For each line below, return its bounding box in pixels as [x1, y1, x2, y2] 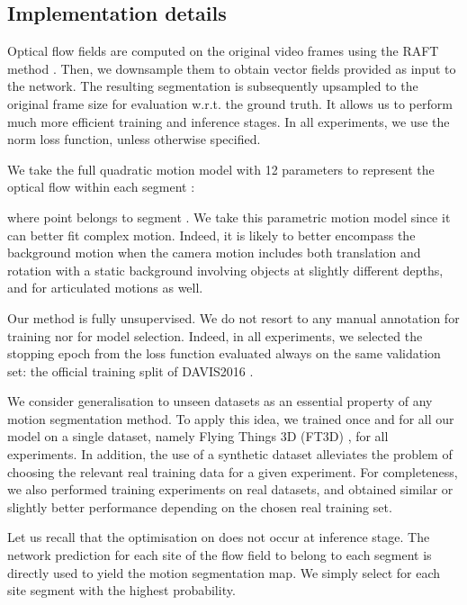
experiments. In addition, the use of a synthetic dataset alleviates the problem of [7, 445, 453, 464]
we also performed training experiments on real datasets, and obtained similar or [7, 480, 454, 499]
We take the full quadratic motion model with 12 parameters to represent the [7, 159, 435, 178]
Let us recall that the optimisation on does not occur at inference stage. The [7, 528, 430, 546]
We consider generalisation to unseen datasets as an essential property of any [7, 392, 433, 411]
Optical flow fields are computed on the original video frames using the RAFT [7, 41, 439, 60]
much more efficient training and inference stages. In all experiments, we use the [7, 112, 450, 131]
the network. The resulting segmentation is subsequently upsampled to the [7, 77, 418, 95]
